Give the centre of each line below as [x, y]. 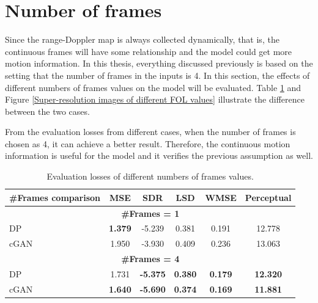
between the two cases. [47, 111]
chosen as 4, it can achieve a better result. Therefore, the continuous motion [148, 143]
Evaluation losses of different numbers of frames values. [150, 176]
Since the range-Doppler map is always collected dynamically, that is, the [142, 39]
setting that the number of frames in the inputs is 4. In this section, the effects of [157, 75]
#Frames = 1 [150, 213]
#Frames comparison [55, 197]
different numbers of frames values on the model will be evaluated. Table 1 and [153, 87]
